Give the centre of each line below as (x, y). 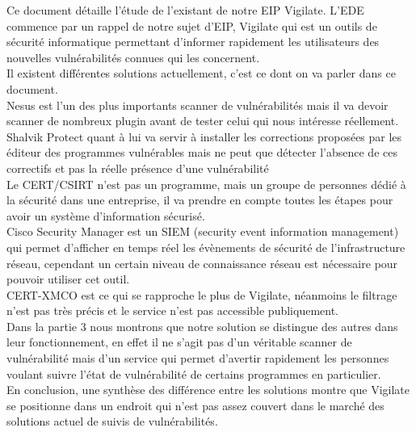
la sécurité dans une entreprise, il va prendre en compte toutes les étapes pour (200, 200)
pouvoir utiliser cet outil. (68, 279)
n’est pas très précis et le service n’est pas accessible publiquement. (173, 310)
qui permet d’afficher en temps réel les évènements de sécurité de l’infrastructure (206, 247)
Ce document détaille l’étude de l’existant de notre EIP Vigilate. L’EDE (185, 10)
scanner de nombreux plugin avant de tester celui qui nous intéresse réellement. (203, 121)
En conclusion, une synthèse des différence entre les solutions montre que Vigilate (208, 390)
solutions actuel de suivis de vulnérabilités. (112, 421)
